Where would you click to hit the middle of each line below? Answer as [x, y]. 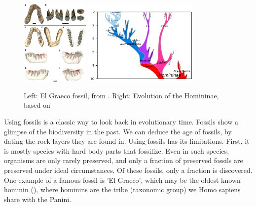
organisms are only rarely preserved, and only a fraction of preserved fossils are [124, 160]
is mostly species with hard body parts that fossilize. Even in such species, [117, 150]
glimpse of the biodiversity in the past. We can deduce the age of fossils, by [118, 131]
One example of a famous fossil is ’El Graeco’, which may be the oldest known [122, 180]
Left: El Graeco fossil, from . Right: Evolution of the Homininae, [121, 95]
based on [37, 105]
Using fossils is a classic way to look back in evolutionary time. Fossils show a [121, 122]
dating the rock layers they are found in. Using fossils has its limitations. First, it [127, 141]
